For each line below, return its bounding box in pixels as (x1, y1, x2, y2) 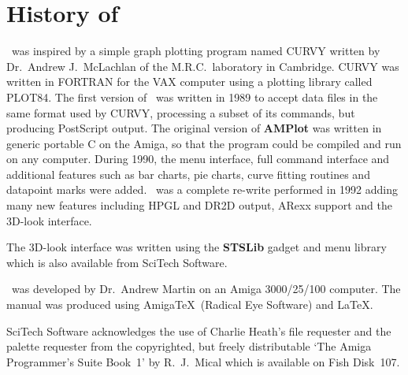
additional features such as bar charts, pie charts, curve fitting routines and (6, 165, 370, 182)
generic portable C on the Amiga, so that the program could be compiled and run (6, 135, 402, 151)
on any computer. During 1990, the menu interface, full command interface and (6, 150, 390, 167)
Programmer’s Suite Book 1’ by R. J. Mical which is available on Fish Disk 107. (6, 353, 400, 369)
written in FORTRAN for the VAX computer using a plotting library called (6, 73, 373, 90)
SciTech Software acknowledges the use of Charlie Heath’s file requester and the (6, 322, 391, 339)
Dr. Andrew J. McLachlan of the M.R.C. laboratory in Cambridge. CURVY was (6, 58, 399, 74)
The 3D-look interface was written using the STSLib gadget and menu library (6, 239, 387, 255)
